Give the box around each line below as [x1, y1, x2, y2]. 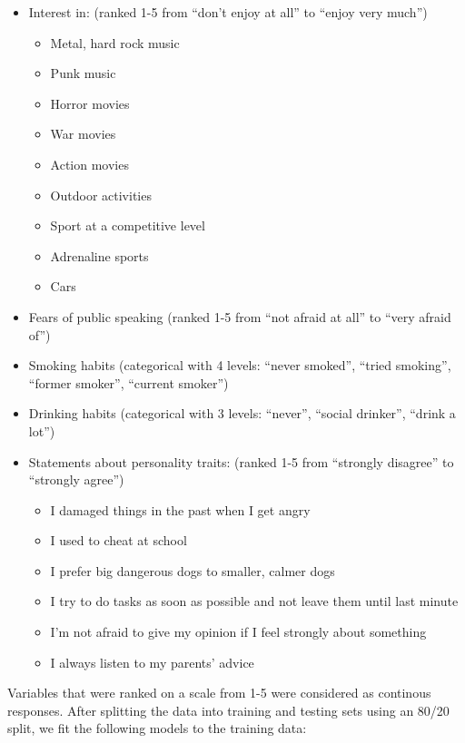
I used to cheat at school [50, 531, 187, 550]
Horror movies [50, 93, 130, 112]
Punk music [50, 64, 116, 83]
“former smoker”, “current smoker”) [28, 373, 229, 392]
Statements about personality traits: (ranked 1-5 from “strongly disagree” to [28, 452, 454, 471]
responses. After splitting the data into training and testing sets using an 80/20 [7, 700, 450, 719]
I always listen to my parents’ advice [50, 652, 254, 671]
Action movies [50, 154, 129, 173]
